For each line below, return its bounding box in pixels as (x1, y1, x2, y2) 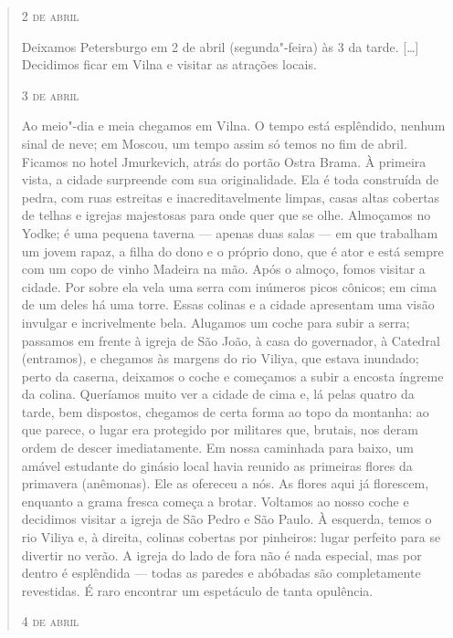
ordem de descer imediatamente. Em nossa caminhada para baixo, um (21, 438, 414, 457)
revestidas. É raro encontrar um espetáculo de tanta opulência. (21, 580, 374, 600)
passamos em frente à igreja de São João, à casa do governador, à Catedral (21, 330, 440, 350)
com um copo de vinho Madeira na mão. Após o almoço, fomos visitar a (21, 259, 426, 278)
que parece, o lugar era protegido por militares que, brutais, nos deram (21, 420, 418, 439)
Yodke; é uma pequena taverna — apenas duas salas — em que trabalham (21, 223, 438, 242)
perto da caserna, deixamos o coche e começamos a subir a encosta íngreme (21, 366, 444, 385)
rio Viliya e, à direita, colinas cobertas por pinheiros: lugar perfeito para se (21, 528, 441, 547)
